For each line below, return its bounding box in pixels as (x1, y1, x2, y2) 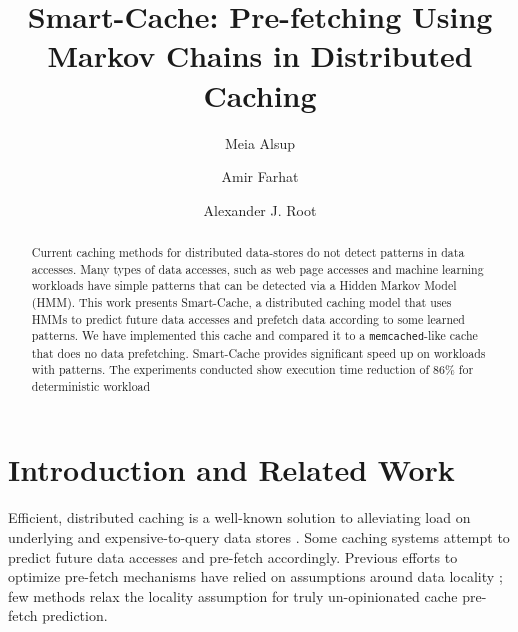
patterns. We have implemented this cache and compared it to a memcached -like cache (31, 327, 478, 344)
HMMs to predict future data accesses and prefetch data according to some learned (31, 310, 465, 327)
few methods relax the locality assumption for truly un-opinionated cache (8, 585, 458, 606)
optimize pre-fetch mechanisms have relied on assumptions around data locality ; (8, 566, 503, 587)
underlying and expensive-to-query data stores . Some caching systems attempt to (8, 527, 510, 547)
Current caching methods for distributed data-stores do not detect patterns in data (31, 244, 465, 261)
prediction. (42, 605, 108, 626)
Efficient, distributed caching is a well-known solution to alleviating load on (8, 507, 471, 528)
